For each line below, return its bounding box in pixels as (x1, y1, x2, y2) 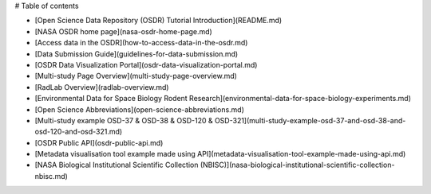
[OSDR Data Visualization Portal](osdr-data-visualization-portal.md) (34, 60, 258, 69)
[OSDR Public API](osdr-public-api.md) (34, 138, 164, 147)
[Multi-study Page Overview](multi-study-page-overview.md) (34, 72, 237, 81)
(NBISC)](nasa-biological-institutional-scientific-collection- (200, 160, 395, 170)
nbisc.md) (34, 171, 68, 180)
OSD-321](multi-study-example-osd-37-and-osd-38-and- (214, 115, 406, 125)
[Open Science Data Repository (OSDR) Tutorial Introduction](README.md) (34, 16, 283, 25)
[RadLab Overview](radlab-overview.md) (34, 82, 169, 91)
